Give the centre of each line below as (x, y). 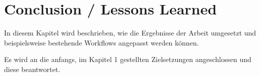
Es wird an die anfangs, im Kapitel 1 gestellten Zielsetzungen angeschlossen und (128, 59)
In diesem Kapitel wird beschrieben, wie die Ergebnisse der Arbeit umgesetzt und (130, 33)
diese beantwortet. (32, 69)
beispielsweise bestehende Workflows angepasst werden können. (102, 42)
